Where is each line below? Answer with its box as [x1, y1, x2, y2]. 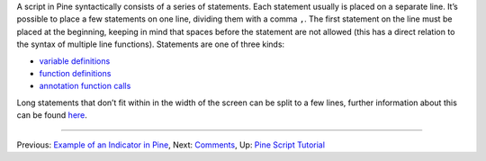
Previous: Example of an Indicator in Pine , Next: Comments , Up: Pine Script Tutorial [16, 139, 326, 150]
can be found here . [16, 110, 87, 121]
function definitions [39, 67, 112, 78]
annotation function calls [39, 81, 131, 92]
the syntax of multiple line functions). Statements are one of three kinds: [16, 39, 285, 49]
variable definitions [39, 55, 111, 67]
